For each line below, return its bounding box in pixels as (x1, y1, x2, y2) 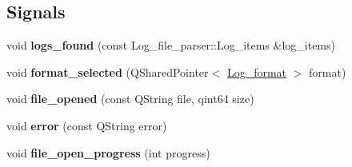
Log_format (226, 63, 287, 80)
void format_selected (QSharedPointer (6, 63, 209, 80)
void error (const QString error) (6, 117, 167, 133)
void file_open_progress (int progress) (6, 144, 210, 161)
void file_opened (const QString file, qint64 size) (6, 90, 254, 107)
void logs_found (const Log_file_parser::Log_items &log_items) (6, 37, 335, 54)
